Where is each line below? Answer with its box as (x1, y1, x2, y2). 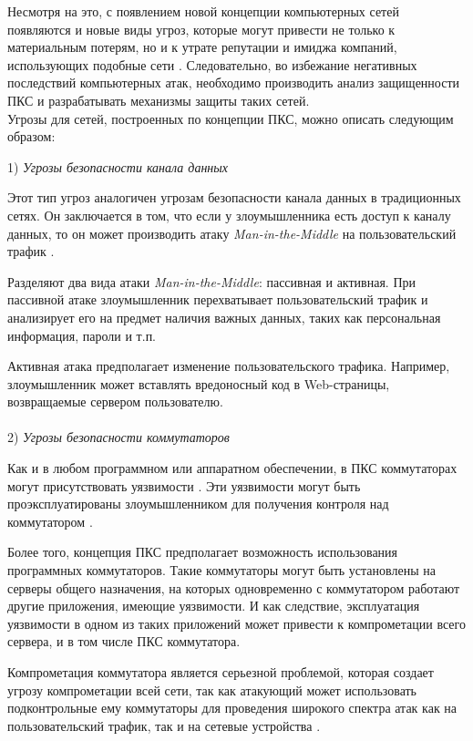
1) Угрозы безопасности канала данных (7, 157, 229, 176)
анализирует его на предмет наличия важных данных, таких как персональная (7, 307, 441, 326)
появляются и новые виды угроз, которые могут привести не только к (7, 19, 396, 38)
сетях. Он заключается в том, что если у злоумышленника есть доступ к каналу (7, 205, 451, 224)
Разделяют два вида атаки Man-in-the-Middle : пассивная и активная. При (7, 272, 416, 291)
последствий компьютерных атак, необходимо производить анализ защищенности (7, 73, 460, 92)
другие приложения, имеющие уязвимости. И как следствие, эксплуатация (7, 596, 420, 615)
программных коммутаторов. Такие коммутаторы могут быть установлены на (7, 561, 436, 580)
